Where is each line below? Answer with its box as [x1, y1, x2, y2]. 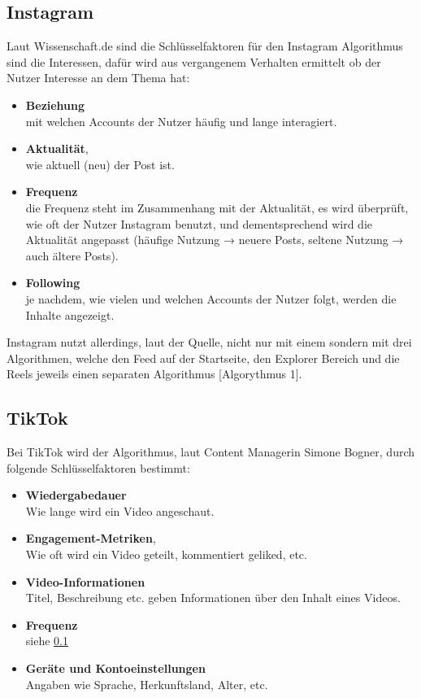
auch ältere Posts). [25, 246, 119, 264]
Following [25, 274, 80, 291]
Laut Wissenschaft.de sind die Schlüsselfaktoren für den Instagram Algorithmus [7, 37, 403, 55]
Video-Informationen [25, 573, 145, 590]
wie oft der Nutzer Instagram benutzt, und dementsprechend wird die [25, 215, 372, 232]
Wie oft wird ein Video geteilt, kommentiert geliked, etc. [25, 546, 307, 563]
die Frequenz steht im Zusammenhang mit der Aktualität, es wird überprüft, [25, 198, 409, 216]
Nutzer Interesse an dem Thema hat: [7, 69, 190, 86]
